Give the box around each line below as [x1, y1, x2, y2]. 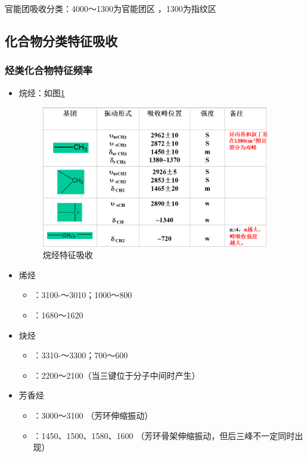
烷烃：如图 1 [18, 86, 65, 99]
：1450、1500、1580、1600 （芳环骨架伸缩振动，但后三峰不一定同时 [33, 429, 295, 441]
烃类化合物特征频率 [5, 63, 93, 78]
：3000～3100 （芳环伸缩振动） [33, 409, 153, 421]
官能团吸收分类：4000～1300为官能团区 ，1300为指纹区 [5, 2, 216, 14]
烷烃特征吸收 [42, 249, 93, 261]
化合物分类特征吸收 [5, 31, 117, 50]
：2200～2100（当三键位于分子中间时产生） [33, 369, 200, 381]
